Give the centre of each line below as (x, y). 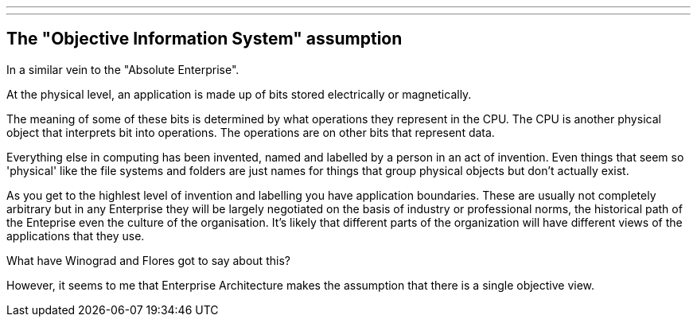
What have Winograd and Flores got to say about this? (148, 260)
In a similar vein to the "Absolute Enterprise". (123, 69)
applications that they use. (76, 235)
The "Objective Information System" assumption (204, 39)
